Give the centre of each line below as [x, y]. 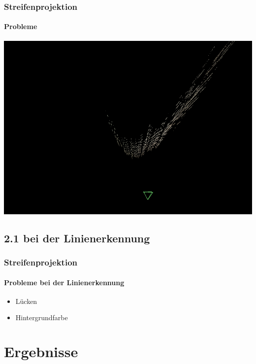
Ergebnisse [41, 351]
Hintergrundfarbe [42, 317]
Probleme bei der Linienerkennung [64, 282]
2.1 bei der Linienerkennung [77, 238]
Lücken [26, 301]
